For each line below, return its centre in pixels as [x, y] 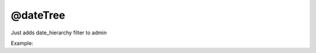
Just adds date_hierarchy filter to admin [59, 33]
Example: [22, 43]
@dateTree [38, 15]
